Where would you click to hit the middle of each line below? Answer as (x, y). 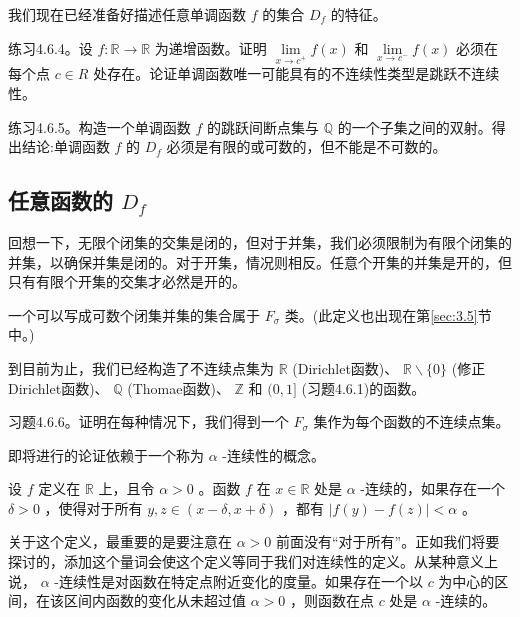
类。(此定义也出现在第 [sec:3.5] (381, 314)
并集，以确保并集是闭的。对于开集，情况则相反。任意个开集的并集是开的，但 (260, 261)
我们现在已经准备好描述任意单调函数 (127, 14)
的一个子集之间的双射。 (414, 126)
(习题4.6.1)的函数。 (363, 387)
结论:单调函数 (65, 146)
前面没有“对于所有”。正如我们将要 (387, 541)
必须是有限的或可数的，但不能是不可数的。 (306, 146)
